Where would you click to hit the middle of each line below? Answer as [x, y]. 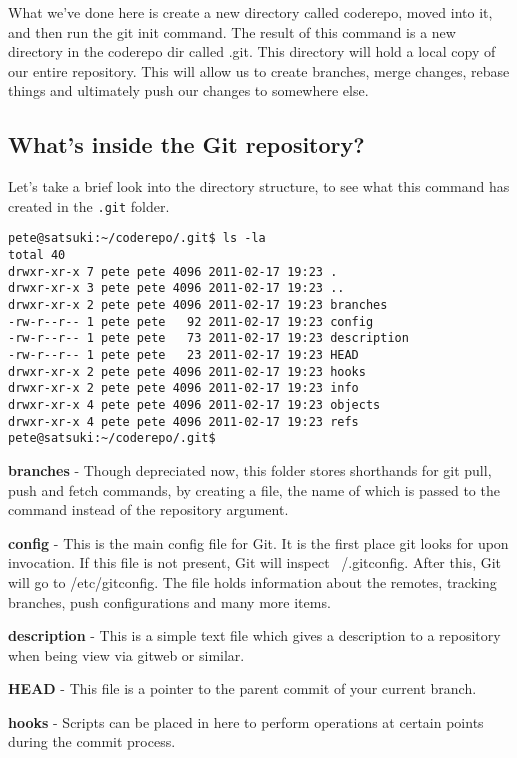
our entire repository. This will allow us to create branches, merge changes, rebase [259, 70]
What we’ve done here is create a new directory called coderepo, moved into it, [250, 12]
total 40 [37, 255]
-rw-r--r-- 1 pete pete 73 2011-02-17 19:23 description [208, 338]
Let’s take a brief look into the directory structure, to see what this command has [259, 186]
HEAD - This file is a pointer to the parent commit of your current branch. [242, 688]
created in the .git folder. [89, 205]
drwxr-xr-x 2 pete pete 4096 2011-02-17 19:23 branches [198, 305]
